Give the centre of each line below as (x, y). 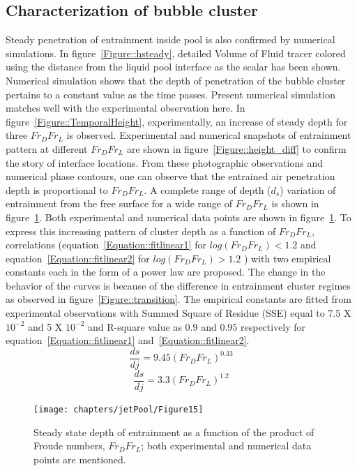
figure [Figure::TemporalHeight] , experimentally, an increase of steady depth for (177, 121)
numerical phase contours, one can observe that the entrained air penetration (170, 176)
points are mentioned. (80, 459)
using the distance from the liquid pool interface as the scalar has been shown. (173, 67)
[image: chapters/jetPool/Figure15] (119, 409)
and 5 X (45, 326)
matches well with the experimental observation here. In (126, 108)
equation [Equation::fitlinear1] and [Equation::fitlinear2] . (128, 340)
